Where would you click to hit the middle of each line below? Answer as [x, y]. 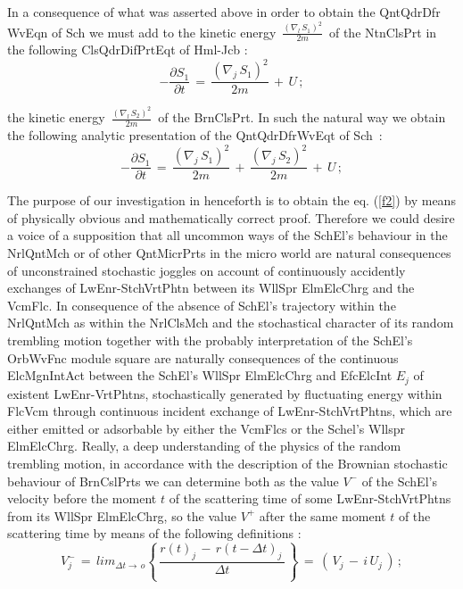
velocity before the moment [82, 498]
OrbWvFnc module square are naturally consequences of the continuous [203, 357]
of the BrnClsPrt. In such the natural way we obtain [302, 117]
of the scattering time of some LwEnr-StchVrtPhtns [310, 498]
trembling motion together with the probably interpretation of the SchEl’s [210, 340]
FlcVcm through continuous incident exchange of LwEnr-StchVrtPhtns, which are [230, 411]
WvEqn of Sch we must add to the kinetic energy [142, 32]
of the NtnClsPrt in [383, 32]
